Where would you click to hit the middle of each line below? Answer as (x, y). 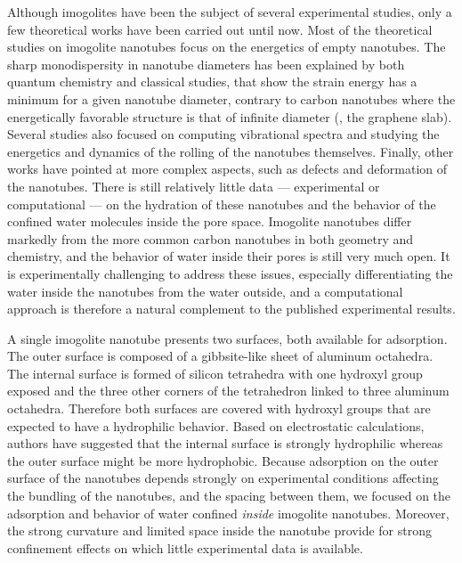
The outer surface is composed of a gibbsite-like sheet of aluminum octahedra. (220, 356)
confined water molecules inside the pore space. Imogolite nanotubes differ (210, 221)
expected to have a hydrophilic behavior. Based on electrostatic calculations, (216, 425)
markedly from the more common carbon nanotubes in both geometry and (211, 238)
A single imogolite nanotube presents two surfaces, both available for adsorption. (227, 338)
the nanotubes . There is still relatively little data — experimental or (194, 186)
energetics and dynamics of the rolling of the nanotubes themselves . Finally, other (231, 151)
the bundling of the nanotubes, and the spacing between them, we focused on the (229, 496)
